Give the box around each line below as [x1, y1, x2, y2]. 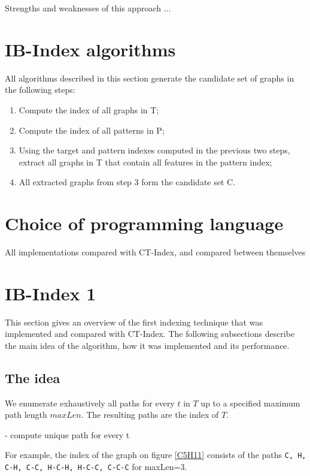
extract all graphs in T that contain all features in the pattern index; [19, 155, 272, 168]
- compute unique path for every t [5, 428, 130, 441]
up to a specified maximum [200, 396, 300, 409]
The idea [5, 368, 60, 387]
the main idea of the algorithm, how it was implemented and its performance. [5, 339, 290, 351]
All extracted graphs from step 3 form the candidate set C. [19, 176, 236, 188]
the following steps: [5, 83, 75, 96]
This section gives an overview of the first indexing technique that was [5, 315, 263, 328]
